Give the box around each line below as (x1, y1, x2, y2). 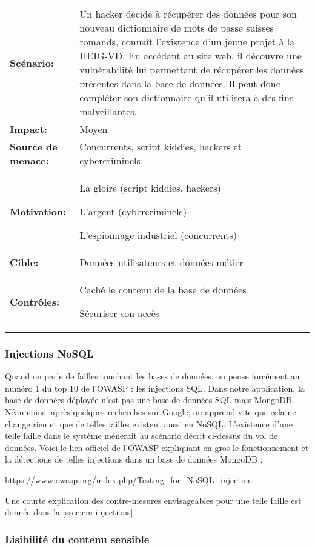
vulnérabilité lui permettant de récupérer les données (79, 62, 304, 76)
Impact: (10, 122, 47, 136)
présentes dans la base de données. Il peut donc (79, 76, 280, 90)
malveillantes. (79, 104, 137, 118)
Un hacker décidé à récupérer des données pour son (79, 7, 297, 21)
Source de (10, 139, 58, 153)
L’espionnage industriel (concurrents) (79, 228, 237, 242)
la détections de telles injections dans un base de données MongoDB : (5, 453, 263, 466)
